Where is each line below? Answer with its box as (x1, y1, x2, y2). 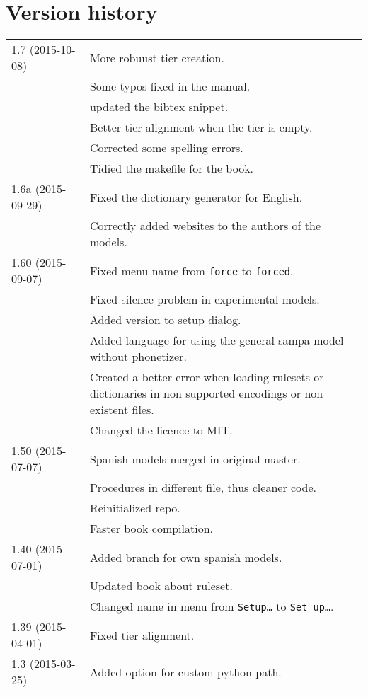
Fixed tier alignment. (89, 626, 195, 643)
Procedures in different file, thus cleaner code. (89, 479, 317, 496)
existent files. (89, 401, 154, 418)
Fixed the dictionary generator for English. (89, 188, 303, 205)
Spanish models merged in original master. (89, 450, 301, 467)
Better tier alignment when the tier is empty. (89, 119, 313, 136)
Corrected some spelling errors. (89, 139, 243, 156)
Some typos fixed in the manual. (89, 78, 251, 95)
